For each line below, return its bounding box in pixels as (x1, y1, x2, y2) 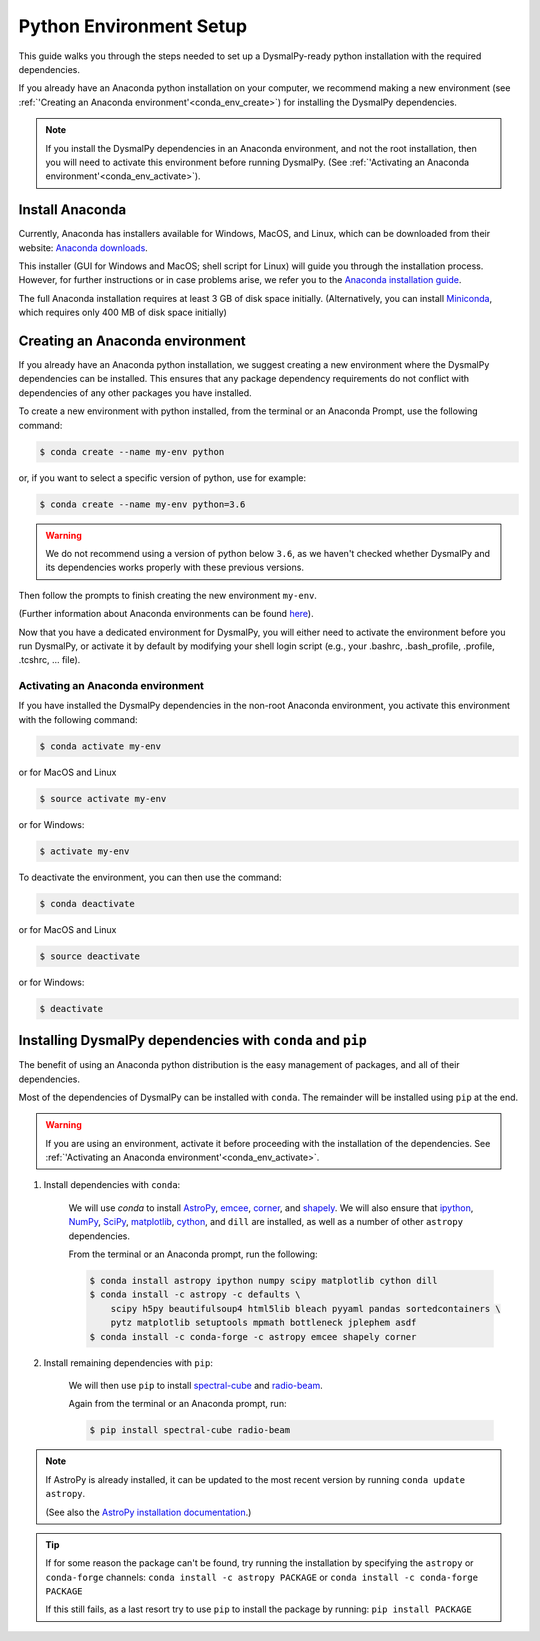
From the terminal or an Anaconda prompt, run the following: (68, 1248, 319, 1260)
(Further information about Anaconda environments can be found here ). (18, 608, 314, 620)
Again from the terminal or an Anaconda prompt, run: (68, 1398, 287, 1410)
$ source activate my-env (39, 793, 167, 804)
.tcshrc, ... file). (18, 654, 81, 666)
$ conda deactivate (39, 898, 135, 909)
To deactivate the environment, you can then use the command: (18, 871, 282, 883)
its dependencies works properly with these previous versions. (45, 561, 305, 574)
